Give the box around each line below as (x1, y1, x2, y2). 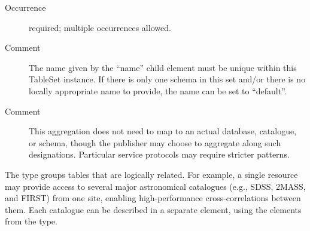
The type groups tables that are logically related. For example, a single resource (5, 168, 298, 180)
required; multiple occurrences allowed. (29, 21, 171, 33)
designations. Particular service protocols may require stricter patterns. (29, 148, 290, 161)
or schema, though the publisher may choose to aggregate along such (29, 136, 281, 149)
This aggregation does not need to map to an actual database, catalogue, (29, 125, 297, 137)
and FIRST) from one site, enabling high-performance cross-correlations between (5, 192, 301, 204)
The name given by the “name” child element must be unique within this (29, 61, 297, 73)
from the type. (5, 215, 57, 227)
